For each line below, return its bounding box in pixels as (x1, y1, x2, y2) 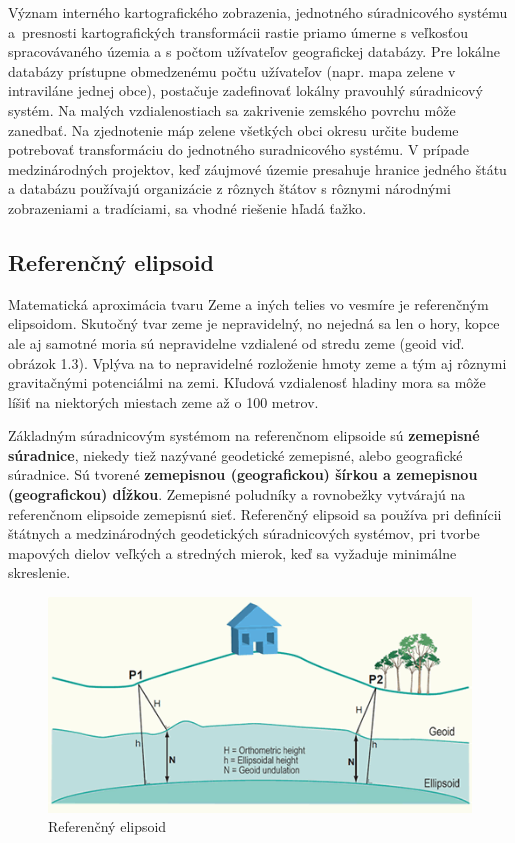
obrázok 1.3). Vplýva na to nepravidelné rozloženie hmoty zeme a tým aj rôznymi (8, 352, 507, 373)
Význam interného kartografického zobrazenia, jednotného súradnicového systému (8, 2, 508, 22)
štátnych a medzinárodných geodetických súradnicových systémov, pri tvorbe (8, 523, 480, 544)
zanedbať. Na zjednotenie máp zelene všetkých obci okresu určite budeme (8, 119, 459, 140)
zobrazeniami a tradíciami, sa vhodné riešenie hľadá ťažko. (8, 197, 367, 218)
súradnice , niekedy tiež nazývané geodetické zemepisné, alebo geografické (8, 444, 463, 465)
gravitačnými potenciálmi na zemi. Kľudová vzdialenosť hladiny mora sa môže (8, 372, 486, 393)
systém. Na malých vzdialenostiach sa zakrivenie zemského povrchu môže (8, 99, 456, 120)
